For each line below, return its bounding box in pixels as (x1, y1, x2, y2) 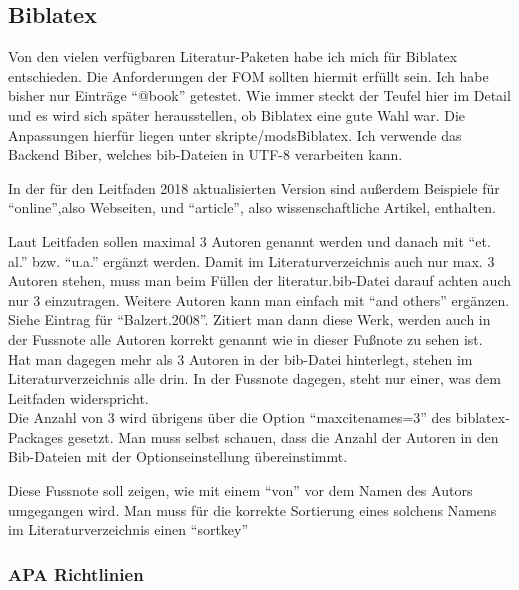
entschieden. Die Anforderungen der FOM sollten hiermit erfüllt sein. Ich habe (8, 65, 489, 86)
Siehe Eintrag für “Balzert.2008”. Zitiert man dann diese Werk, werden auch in (8, 309, 491, 330)
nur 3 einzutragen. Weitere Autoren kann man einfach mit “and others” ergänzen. (8, 289, 510, 310)
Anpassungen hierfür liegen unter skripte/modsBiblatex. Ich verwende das (8, 124, 462, 145)
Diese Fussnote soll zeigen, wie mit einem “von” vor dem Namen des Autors (8, 480, 473, 501)
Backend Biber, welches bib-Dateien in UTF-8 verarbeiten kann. (8, 144, 403, 165)
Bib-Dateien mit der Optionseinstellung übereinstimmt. (8, 446, 348, 467)
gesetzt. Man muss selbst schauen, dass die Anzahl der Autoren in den (67, 426, 499, 447)
